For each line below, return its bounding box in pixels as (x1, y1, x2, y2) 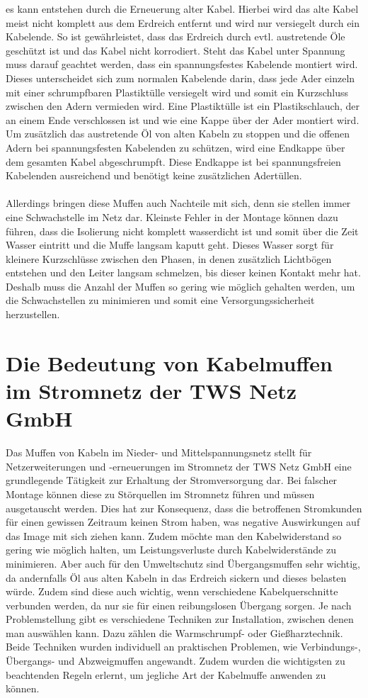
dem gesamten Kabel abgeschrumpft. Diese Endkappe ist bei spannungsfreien (6, 154, 341, 169)
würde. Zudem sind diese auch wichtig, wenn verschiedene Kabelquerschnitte (6, 584, 338, 599)
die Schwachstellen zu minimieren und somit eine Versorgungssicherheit (6, 293, 315, 308)
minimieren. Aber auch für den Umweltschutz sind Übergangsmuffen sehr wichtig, (6, 556, 360, 570)
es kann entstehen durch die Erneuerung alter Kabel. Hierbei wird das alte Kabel (6, 1, 359, 16)
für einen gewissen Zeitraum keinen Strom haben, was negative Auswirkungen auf (6, 514, 360, 529)
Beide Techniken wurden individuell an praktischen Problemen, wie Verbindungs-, (6, 639, 361, 654)
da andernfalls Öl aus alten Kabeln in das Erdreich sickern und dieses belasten (6, 570, 347, 585)
